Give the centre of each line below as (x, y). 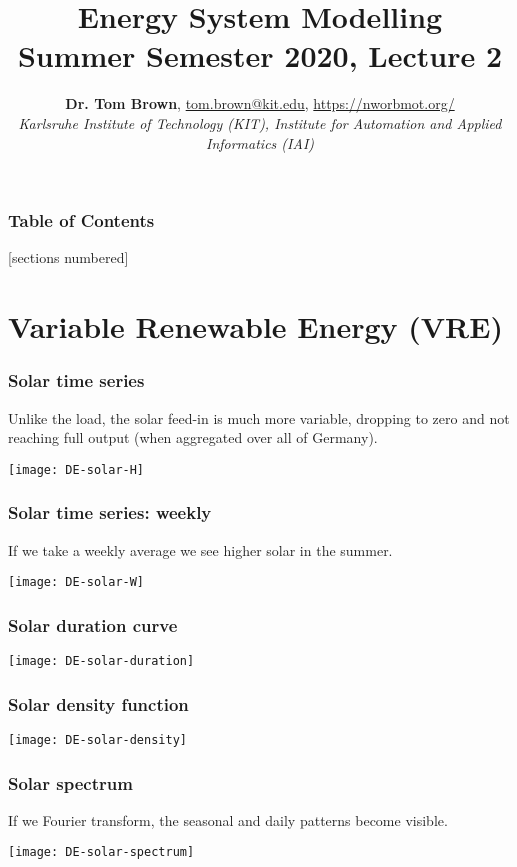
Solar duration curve (93, 624)
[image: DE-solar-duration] (101, 661)
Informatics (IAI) (260, 142)
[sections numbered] (68, 257)
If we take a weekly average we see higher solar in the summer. (200, 549)
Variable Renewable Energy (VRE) (255, 326)
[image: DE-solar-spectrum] (101, 852)
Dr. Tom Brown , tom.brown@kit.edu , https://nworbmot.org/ (260, 103)
